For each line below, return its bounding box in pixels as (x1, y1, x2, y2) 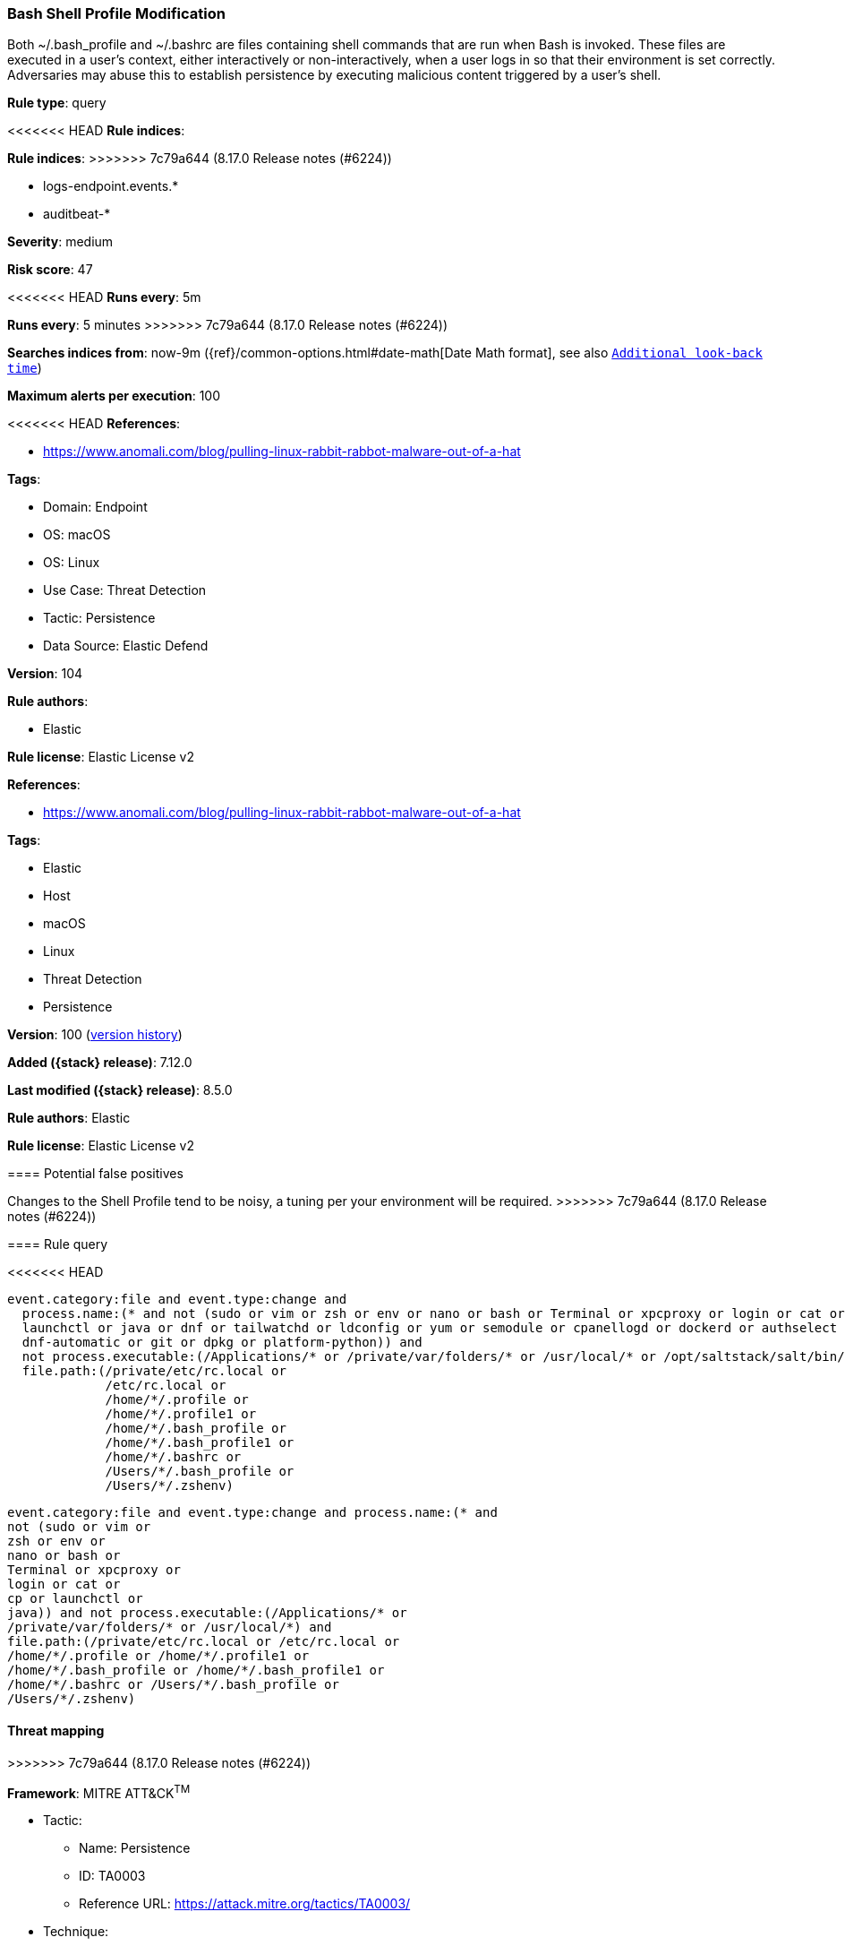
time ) (7, 360, 42, 376)
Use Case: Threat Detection (43, 582, 207, 598)
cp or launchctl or (7, 1591, 143, 1606)
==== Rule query (7, 1236, 108, 1253)
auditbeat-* (43, 206, 111, 222)
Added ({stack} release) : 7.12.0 (7, 1055, 192, 1071)
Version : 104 (7, 666, 83, 682)
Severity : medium (7, 234, 114, 250)
